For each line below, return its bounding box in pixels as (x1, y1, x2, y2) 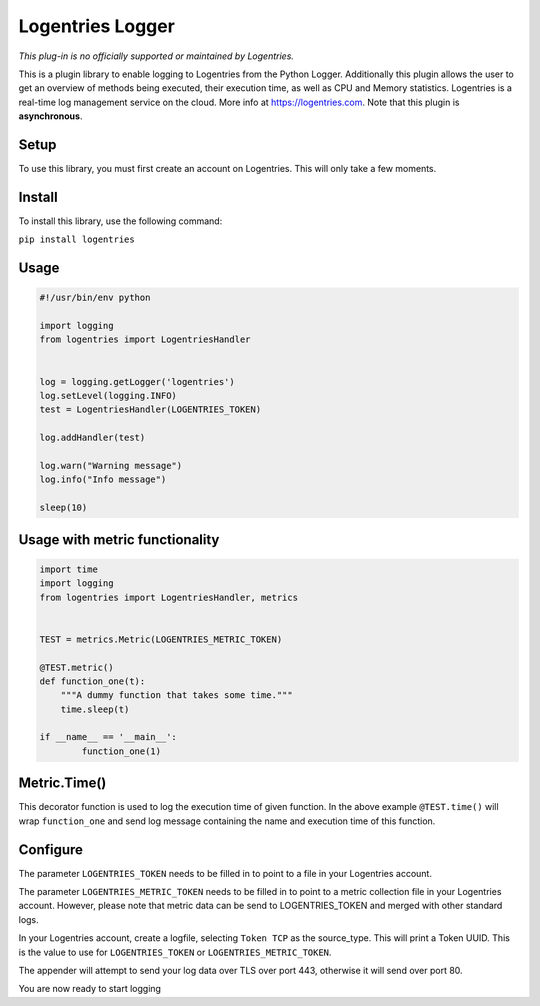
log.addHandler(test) (39, 432, 146, 444)
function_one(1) (81, 745, 162, 757)
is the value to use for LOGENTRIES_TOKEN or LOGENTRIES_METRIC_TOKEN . (18, 946, 332, 958)
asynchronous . (18, 110, 83, 122)
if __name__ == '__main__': (39, 731, 177, 743)
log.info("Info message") (39, 474, 167, 485)
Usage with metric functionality (18, 531, 220, 548)
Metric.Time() (18, 775, 107, 792)
